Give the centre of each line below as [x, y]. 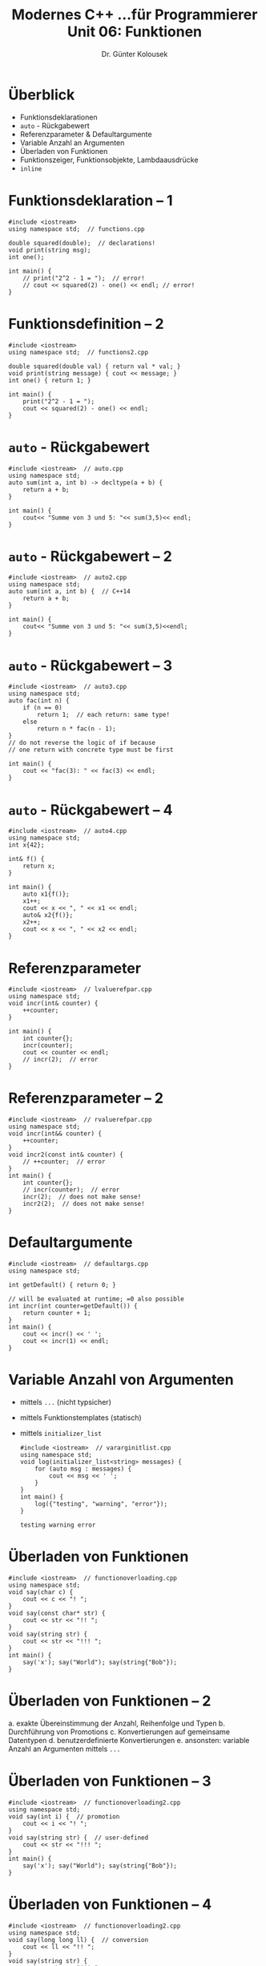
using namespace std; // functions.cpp [77, 229]
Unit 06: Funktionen [135, 32]
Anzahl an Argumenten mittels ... [64, 1749]
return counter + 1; [57, 1313]
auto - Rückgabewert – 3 [91, 665]
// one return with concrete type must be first [91, 750]
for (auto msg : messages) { [83, 1469]
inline [31, 169]
